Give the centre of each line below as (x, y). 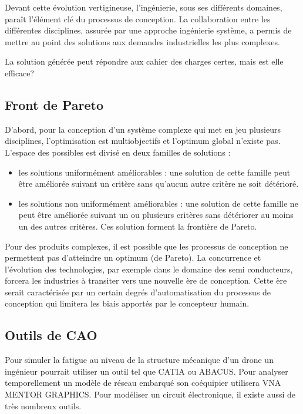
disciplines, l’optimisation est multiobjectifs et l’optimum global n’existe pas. (143, 141)
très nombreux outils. (43, 405)
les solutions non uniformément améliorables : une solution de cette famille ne (158, 203)
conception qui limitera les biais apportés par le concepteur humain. (127, 303)
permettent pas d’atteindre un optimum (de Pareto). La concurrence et (133, 258)
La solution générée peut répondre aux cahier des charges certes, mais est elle (144, 61)
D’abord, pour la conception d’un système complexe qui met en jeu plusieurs (143, 129)
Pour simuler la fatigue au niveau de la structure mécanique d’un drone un (139, 360)
